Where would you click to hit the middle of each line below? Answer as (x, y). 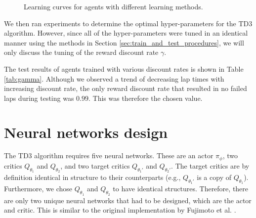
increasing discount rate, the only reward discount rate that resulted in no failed (126, 88)
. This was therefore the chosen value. (146, 98)
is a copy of (214, 177)
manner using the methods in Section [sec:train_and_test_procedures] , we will (124, 42)
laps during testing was (39, 98)
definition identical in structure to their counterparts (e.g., (92, 177)
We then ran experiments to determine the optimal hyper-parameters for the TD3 (128, 23)
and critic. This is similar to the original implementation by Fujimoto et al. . (120, 210)
